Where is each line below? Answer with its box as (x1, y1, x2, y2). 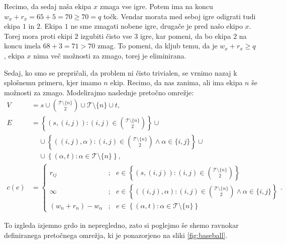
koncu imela (4, 40, 41, 51)
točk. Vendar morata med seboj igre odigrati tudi (103, 11, 256, 21)
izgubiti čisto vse (80, 30, 132, 41)
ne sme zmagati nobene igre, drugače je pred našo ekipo (70, 21, 243, 31)
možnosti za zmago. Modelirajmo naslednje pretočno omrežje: (4, 87, 194, 97)
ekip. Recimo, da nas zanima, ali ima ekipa (110, 77, 243, 88)
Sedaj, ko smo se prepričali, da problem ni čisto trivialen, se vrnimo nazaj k (4, 67, 237, 78)
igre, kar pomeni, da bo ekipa (140, 30, 231, 41)
